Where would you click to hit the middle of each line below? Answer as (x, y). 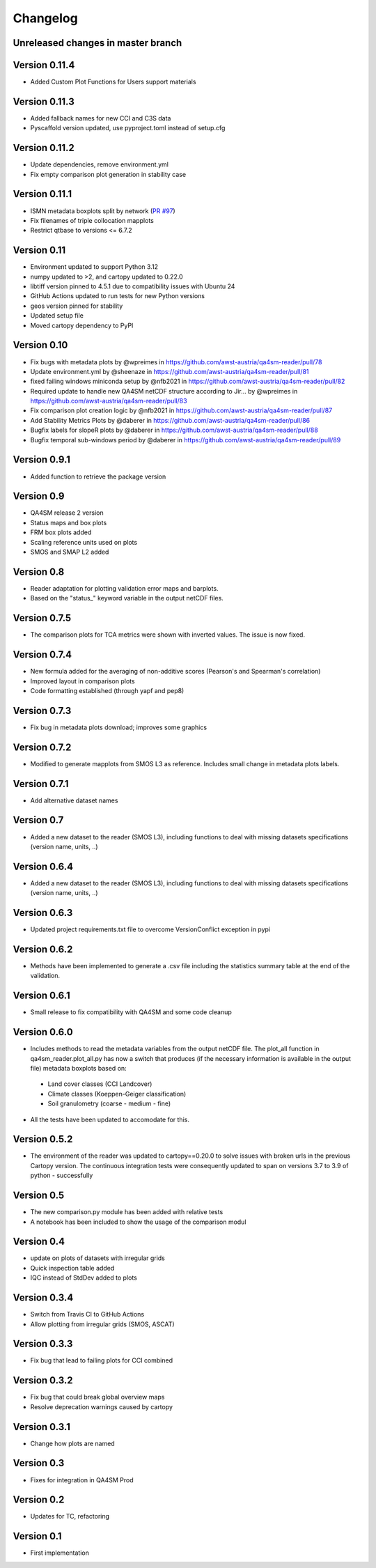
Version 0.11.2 (44, 148)
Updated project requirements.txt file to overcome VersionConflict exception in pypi (150, 929)
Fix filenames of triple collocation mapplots (92, 220)
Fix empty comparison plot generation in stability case (108, 174)
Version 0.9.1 (42, 460)
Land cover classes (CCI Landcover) (100, 1084)
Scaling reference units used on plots (84, 542)
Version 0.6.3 (43, 913)
